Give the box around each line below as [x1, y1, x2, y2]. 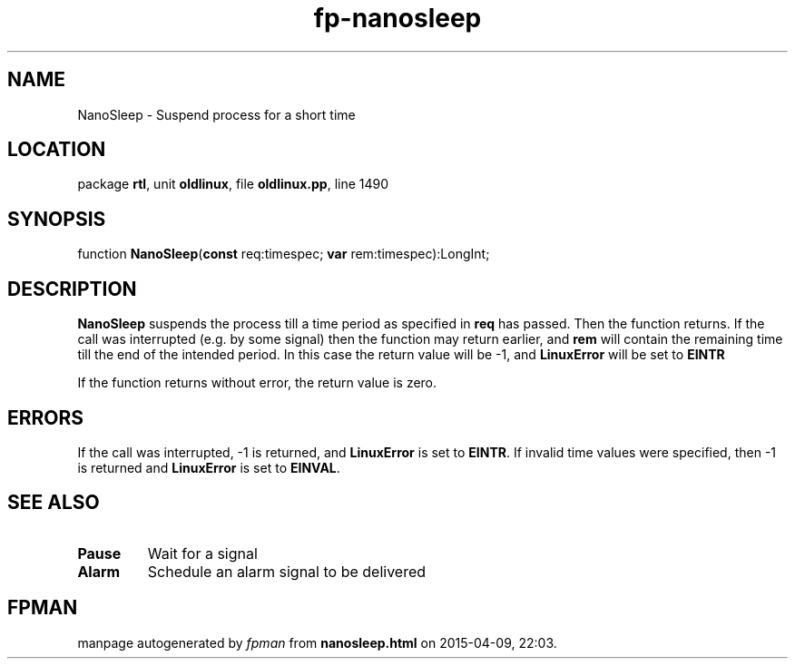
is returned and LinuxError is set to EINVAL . [77, 459, 340, 475]
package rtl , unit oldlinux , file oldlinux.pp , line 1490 [77, 176, 389, 192]
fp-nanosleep [313, 3, 482, 34]
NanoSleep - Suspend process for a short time [77, 106, 356, 122]
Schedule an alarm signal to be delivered [147, 562, 427, 581]
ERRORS [7, 406, 84, 429]
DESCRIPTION [7, 277, 137, 300]
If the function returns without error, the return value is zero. [77, 375, 437, 391]
